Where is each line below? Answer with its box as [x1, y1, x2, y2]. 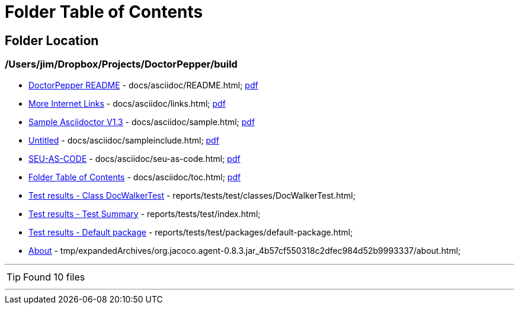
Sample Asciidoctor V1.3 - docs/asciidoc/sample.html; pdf [28, 116, 255, 127]
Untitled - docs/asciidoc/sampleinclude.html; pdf [28, 135, 219, 145]
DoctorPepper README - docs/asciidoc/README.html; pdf [28, 79, 258, 90]
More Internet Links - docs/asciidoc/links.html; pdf [28, 98, 226, 109]
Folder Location [5, 33, 99, 48]
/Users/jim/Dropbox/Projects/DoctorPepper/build [5, 58, 238, 71]
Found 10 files [23, 270, 85, 283]
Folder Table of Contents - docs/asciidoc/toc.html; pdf [28, 171, 241, 182]
